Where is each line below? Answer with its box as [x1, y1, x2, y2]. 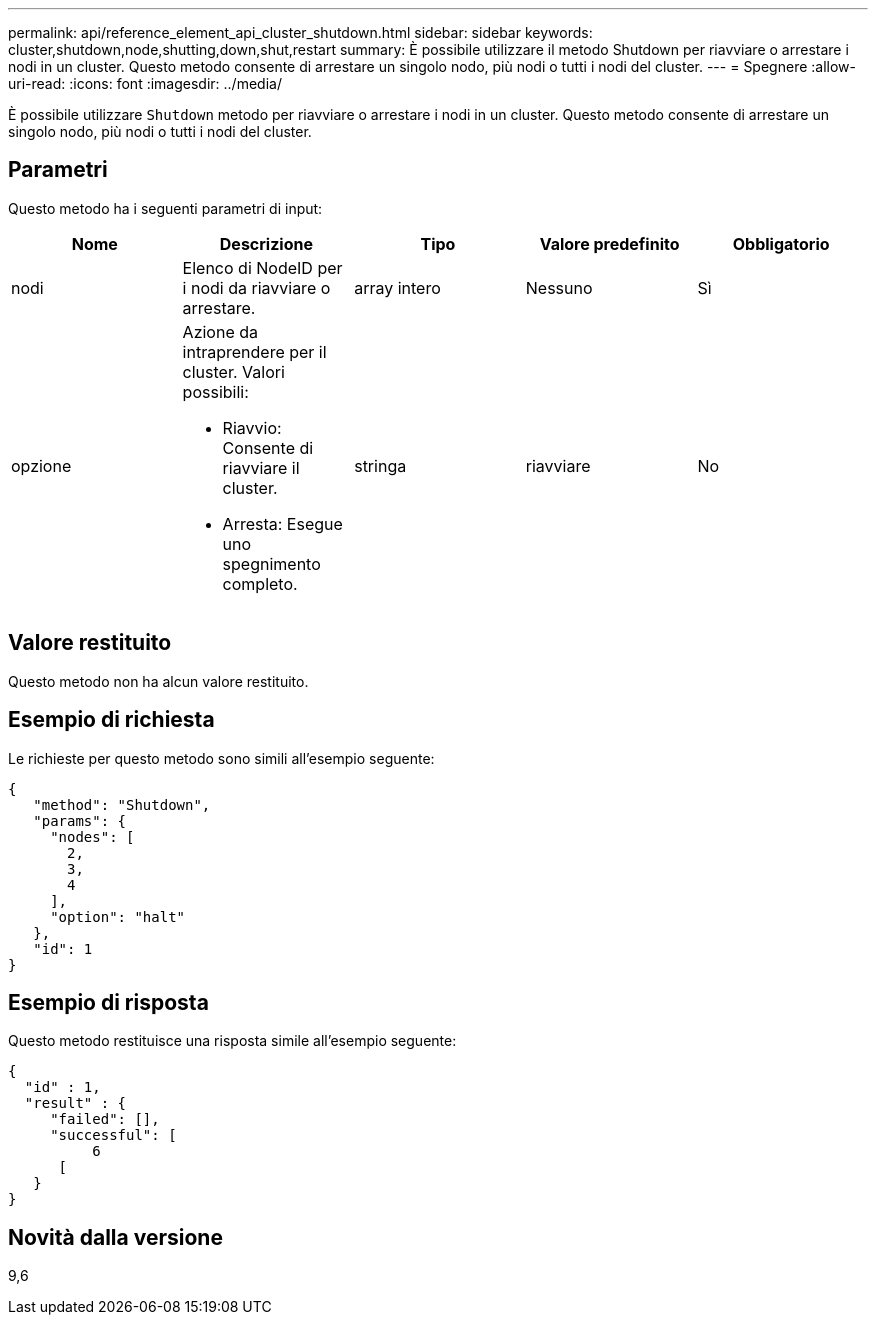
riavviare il [222, 457, 300, 478]
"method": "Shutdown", [33, 796, 211, 813]
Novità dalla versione [8, 1224, 223, 1250]
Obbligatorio [732, 233, 830, 254]
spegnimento [222, 553, 321, 574]
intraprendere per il [182, 341, 327, 362]
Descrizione [219, 233, 313, 254]
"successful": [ [50, 1127, 177, 1144]
